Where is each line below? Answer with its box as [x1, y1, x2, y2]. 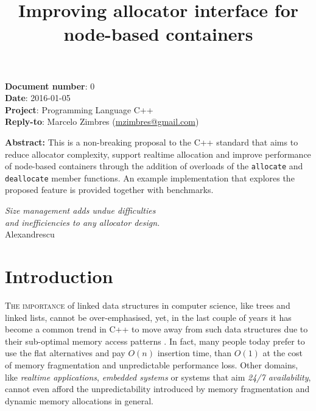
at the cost [262, 346, 303, 359]
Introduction [5, 264, 113, 288]
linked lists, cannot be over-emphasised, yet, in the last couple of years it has [5, 311, 292, 323]
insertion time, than [157, 346, 232, 359]
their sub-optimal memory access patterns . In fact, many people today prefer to [5, 334, 305, 347]
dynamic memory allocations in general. [5, 394, 153, 407]
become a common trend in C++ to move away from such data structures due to [5, 323, 308, 335]
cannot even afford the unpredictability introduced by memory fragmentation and [5, 382, 310, 395]
